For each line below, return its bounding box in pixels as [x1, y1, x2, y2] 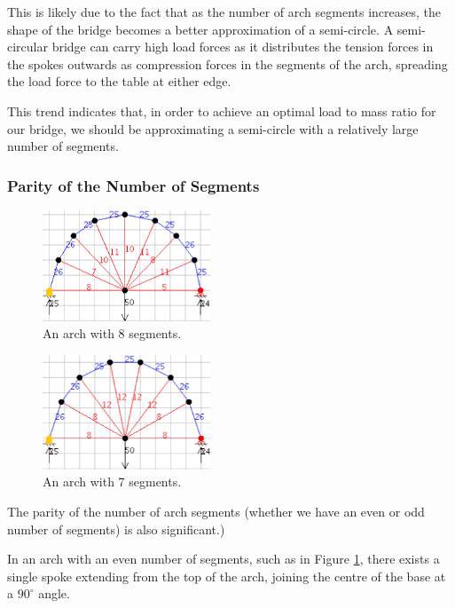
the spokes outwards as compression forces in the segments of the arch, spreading [7, 54, 448, 73]
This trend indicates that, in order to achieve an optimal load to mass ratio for [7, 101, 436, 120]
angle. [38, 584, 70, 603]
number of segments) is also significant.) [7, 519, 225, 538]
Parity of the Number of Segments [7, 174, 260, 196]
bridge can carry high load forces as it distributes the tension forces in [51, 37, 434, 56]
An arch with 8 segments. [43, 324, 182, 343]
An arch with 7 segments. [43, 472, 182, 491]
